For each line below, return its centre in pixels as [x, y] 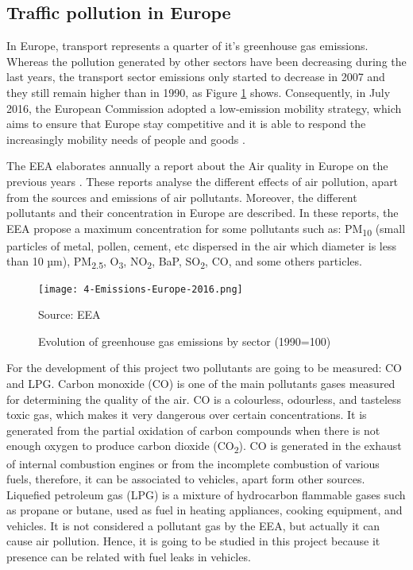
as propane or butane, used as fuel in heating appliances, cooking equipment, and [205, 510]
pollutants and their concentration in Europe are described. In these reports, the [203, 213]
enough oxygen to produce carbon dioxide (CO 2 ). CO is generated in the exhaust [204, 447]
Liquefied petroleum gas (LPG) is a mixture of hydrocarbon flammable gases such [206, 494]
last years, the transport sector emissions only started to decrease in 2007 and [196, 77]
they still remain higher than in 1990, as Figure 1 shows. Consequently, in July [199, 92]
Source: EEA [69, 314]
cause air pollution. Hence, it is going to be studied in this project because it [193, 541]
